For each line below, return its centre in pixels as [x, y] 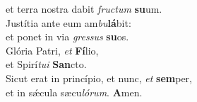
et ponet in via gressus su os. [67, 36]
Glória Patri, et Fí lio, [52, 50]
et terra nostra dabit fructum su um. [84, 8]
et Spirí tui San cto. [46, 64]
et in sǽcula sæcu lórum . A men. [74, 92]
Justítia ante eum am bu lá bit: [68, 22]
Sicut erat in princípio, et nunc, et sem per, [99, 78]
